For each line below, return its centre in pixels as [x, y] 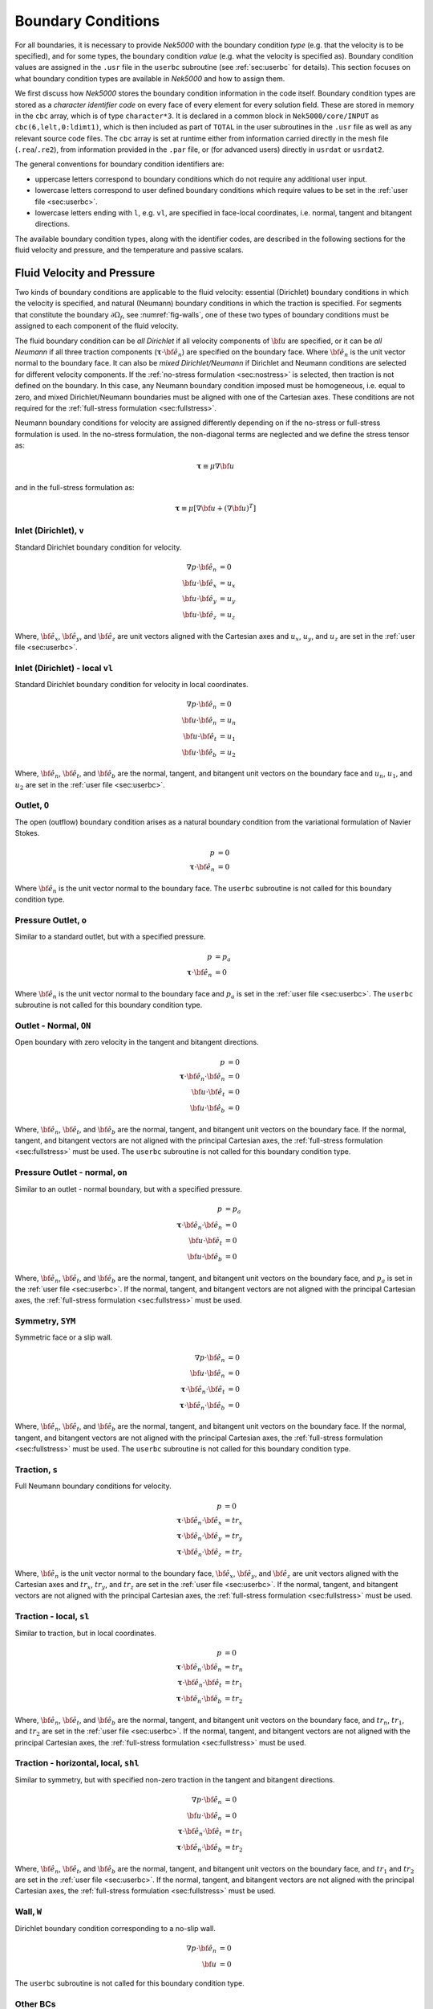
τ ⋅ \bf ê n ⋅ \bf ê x [199, 1521]
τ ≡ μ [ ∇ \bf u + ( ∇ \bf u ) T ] [216, 507]
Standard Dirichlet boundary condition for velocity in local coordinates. [132, 685]
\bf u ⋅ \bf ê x [199, 584]
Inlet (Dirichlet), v [49, 530]
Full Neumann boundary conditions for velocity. [93, 1486]
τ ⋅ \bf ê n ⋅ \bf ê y [199, 1537]
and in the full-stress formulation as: [75, 487]
